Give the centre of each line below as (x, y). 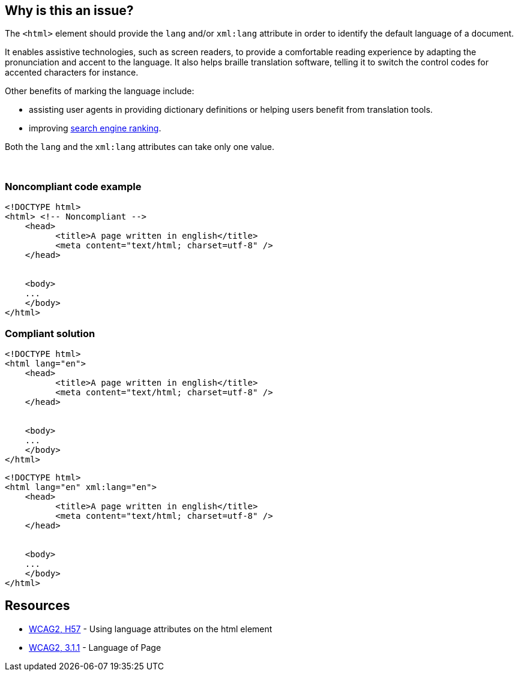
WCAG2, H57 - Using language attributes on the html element (151, 629)
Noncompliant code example (73, 186)
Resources (38, 606)
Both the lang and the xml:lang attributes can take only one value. (140, 147)
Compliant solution (50, 333)
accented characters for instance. (72, 73)
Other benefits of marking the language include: (100, 91)
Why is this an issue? (69, 10)
